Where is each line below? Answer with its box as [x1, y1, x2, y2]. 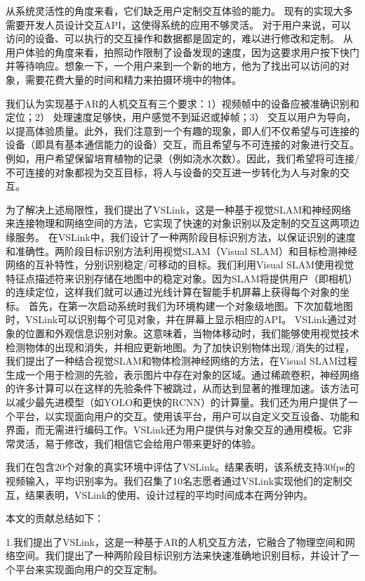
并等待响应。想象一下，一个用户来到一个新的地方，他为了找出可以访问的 [6, 58, 340, 73]
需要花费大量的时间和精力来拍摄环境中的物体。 [25, 72, 241, 86]
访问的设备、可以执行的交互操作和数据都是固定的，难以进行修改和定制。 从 [6, 31, 353, 46]
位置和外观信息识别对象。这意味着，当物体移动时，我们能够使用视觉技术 [25, 326, 359, 341]
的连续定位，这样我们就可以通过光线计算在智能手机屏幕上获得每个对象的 [6, 285, 340, 299]
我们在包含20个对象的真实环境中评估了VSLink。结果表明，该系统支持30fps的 [6, 459, 355, 474]
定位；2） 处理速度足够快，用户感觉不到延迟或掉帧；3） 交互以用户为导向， [6, 110, 357, 124]
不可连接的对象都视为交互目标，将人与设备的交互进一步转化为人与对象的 [6, 164, 340, 179]
